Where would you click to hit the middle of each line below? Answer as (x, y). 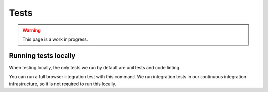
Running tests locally (42, 56)
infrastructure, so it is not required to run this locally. (63, 84)
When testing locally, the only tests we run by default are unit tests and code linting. (95, 67)
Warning (32, 30)
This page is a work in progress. (55, 39)
